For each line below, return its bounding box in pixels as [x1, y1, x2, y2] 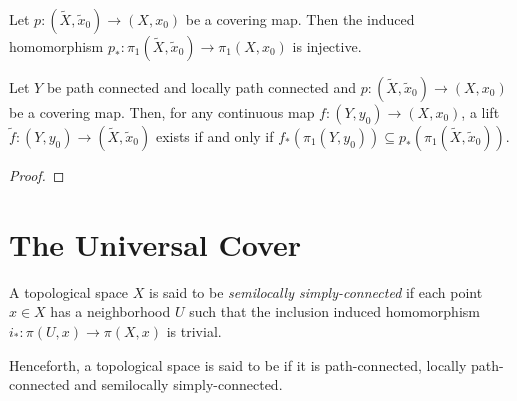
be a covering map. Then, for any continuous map [9, 102, 315, 122]
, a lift [461, 102, 500, 122]
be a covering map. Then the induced [185, 9, 415, 29]
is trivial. [166, 320, 222, 341]
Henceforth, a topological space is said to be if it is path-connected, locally [9, 354, 467, 375]
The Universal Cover [9, 223, 302, 264]
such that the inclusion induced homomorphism [189, 301, 480, 322]
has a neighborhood [50, 301, 171, 322]
